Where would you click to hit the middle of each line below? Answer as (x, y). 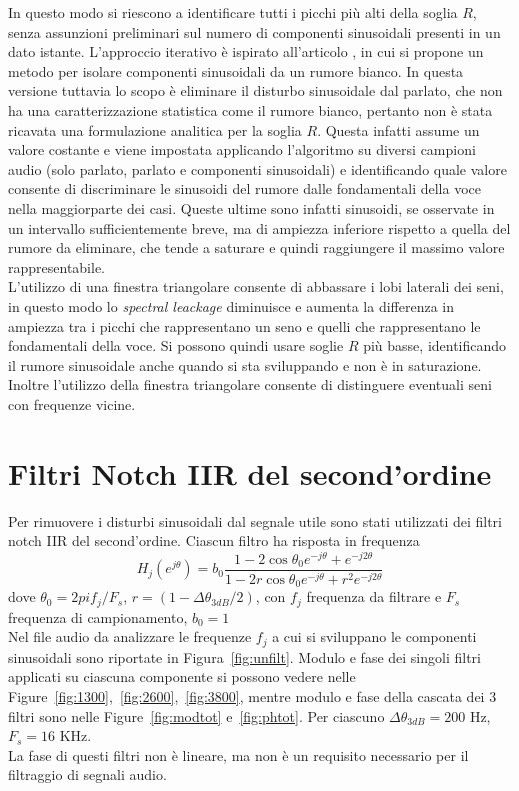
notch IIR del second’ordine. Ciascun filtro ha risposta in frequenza (214, 540)
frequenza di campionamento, (98, 616)
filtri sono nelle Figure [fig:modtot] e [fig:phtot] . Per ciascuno (196, 715)
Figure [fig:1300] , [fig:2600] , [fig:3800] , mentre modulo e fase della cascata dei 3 (252, 695)
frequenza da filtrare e (374, 596)
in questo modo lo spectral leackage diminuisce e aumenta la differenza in (231, 305)
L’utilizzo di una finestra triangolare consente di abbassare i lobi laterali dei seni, (256, 286)
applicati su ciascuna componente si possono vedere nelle (182, 676)
